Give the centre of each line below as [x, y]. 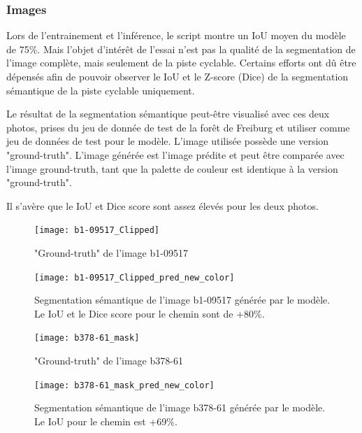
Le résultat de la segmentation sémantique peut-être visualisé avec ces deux [168, 114]
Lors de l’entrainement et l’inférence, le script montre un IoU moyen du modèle [176, 35]
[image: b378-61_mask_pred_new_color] [124, 385]
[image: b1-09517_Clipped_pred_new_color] [135, 277]
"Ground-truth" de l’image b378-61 [109, 361]
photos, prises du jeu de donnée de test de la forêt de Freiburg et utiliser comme [178, 127]
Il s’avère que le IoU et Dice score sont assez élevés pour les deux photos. [162, 205]
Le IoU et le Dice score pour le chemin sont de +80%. [150, 313]
